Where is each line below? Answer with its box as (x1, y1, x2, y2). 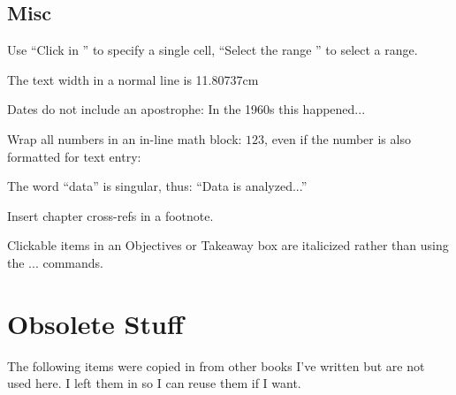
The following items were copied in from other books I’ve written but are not (7, 356, 425, 375)
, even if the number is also (264, 129, 411, 148)
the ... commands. (7, 253, 103, 271)
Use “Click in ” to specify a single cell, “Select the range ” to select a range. (7, 41, 418, 59)
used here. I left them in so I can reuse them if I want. (7, 374, 301, 392)
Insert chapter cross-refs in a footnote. (7, 206, 214, 224)
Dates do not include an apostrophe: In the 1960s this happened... (7, 100, 366, 118)
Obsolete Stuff (7, 305, 184, 341)
